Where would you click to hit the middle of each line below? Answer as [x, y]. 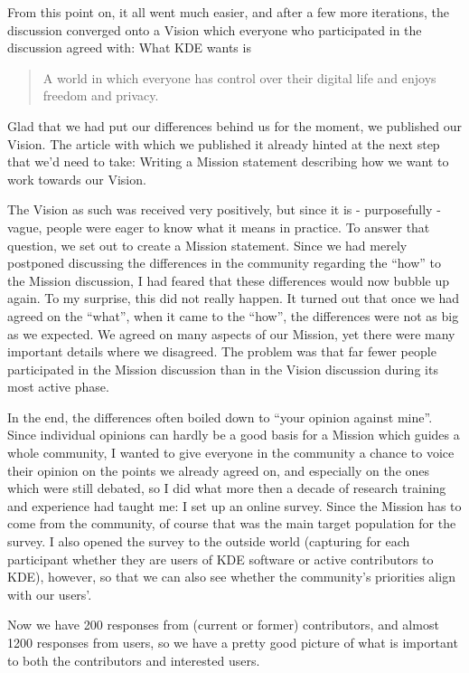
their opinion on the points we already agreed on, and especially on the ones [219, 470]
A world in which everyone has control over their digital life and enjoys [239, 77]
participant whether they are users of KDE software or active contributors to [220, 559]
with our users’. [50, 594]
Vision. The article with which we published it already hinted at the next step [224, 143]
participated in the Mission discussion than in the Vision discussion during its [223, 369]
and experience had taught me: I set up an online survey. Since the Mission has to [234, 505]
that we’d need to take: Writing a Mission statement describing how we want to [228, 161]
